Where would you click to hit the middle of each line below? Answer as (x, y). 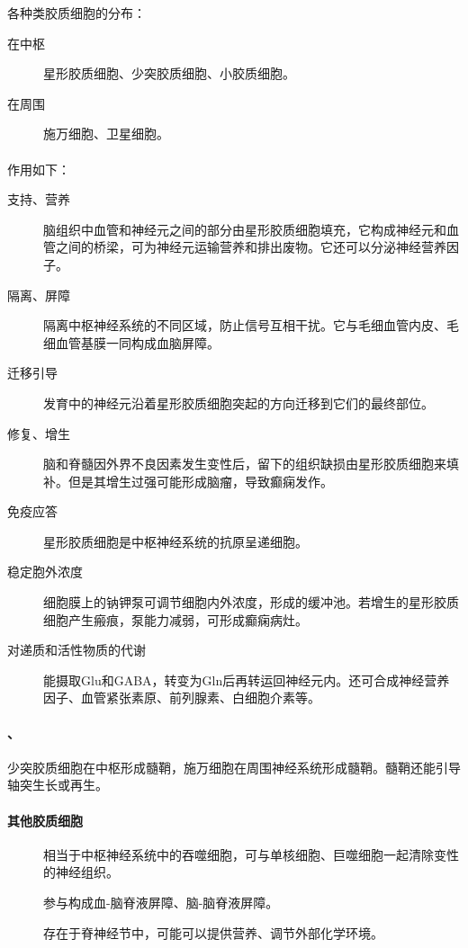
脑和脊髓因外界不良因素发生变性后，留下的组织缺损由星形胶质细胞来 (245, 464)
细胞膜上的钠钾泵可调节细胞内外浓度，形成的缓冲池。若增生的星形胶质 (251, 602)
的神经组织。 (81, 872)
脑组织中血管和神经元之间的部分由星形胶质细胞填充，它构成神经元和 (245, 229)
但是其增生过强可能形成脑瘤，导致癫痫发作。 (200, 481)
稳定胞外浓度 (45, 572)
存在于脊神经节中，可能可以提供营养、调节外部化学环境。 (213, 932)
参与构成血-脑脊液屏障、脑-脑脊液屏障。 (161, 902)
